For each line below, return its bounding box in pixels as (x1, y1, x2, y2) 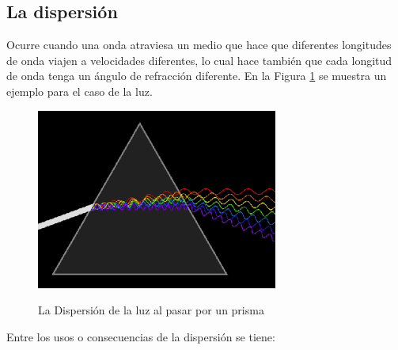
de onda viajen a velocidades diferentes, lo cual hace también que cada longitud (6, 51, 392, 68)
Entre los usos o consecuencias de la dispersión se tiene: (6, 328, 275, 344)
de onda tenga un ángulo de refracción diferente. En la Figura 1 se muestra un (6, 67, 387, 84)
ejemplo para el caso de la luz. (6, 82, 153, 99)
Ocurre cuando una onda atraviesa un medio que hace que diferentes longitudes (6, 36, 392, 53)
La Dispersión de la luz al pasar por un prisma (38, 302, 264, 318)
